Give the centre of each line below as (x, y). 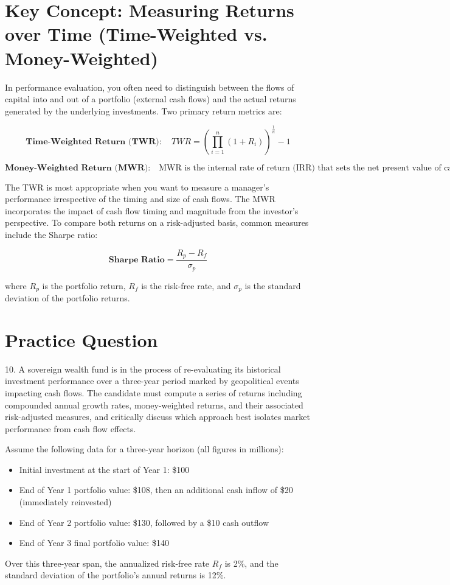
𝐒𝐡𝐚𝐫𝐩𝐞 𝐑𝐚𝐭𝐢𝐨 (137, 260)
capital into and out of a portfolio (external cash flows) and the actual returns (151, 99)
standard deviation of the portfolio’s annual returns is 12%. (116, 575)
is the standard (273, 285)
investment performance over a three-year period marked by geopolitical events (152, 381)
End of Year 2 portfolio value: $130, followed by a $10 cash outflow (144, 522)
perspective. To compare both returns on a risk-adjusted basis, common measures (157, 222)
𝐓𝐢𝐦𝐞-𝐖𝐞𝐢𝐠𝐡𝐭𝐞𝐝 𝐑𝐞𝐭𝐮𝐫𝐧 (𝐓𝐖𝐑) (92, 142)
